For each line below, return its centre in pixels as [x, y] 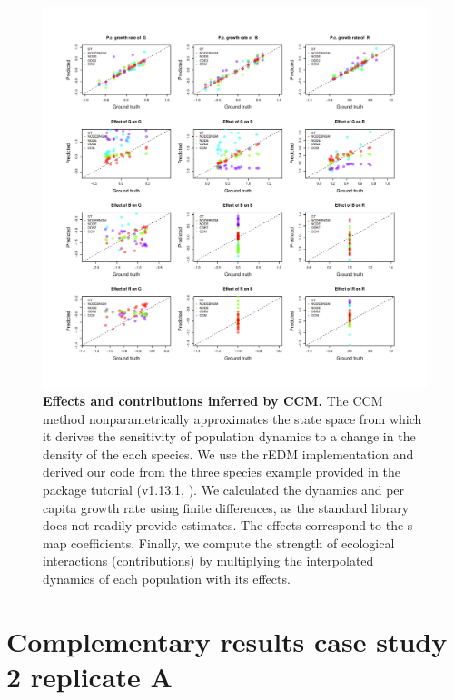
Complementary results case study [227, 641]
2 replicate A [89, 676]
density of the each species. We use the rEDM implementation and [228, 454]
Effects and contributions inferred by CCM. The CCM [213, 401]
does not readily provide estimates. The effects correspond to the [223, 525]
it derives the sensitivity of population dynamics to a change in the [229, 436]
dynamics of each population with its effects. [167, 578]
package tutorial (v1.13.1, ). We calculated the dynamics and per [224, 489]
